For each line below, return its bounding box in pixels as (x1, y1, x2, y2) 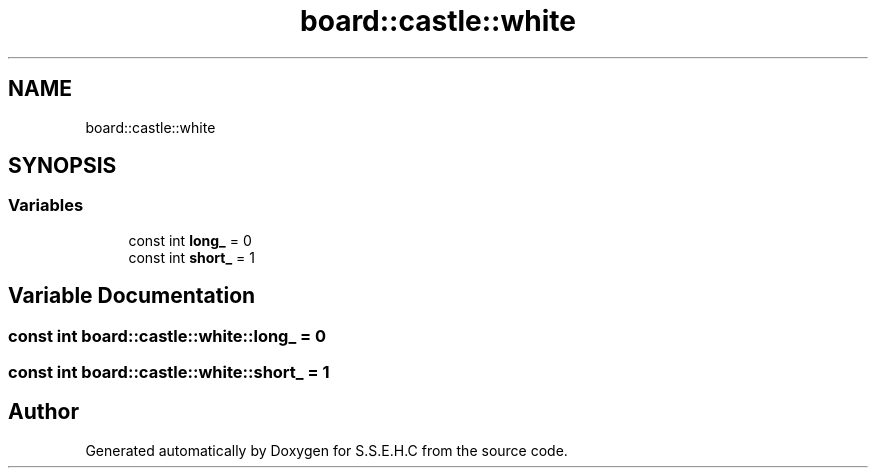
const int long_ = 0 (128, 231, 252, 249)
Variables (8, 195, 84, 216)
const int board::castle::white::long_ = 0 (8, 325, 327, 346)
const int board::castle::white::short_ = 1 (8, 362, 330, 383)
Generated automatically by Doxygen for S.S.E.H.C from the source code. (85, 441, 568, 459)
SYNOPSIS (8, 153, 117, 179)
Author (8, 399, 79, 425)
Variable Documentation (8, 283, 256, 309)
